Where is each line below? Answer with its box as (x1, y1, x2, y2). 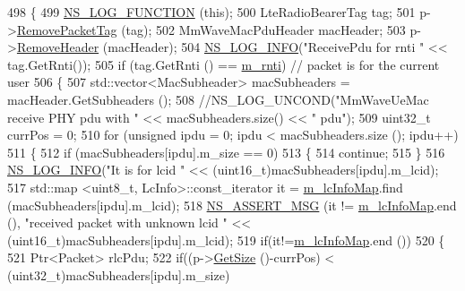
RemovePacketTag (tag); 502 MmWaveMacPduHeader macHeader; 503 (16, 20, 406, 39)
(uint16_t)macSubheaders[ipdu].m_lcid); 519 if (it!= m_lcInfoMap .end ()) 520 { (7, 230, 445, 249)
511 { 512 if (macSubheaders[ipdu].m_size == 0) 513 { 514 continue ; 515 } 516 (7, 142, 445, 161)
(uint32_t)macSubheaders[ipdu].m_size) (7, 265, 230, 284)
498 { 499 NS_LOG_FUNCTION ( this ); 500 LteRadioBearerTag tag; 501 (7, 3, 416, 21)
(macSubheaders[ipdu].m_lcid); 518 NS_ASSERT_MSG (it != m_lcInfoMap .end (7, 195, 457, 214)
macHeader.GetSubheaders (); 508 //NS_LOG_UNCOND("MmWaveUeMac (7, 90, 429, 108)
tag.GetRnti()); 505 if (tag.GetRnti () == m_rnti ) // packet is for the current (7, 55, 440, 73)
